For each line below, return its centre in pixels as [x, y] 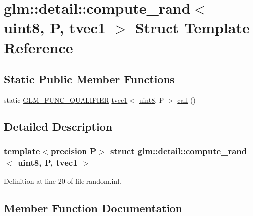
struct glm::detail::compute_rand [178, 151]
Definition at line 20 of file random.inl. [63, 181]
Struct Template [192, 28]
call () [187, 99]
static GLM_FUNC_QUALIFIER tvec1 [66, 99]
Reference [39, 47]
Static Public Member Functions [89, 79]
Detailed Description [58, 126]
